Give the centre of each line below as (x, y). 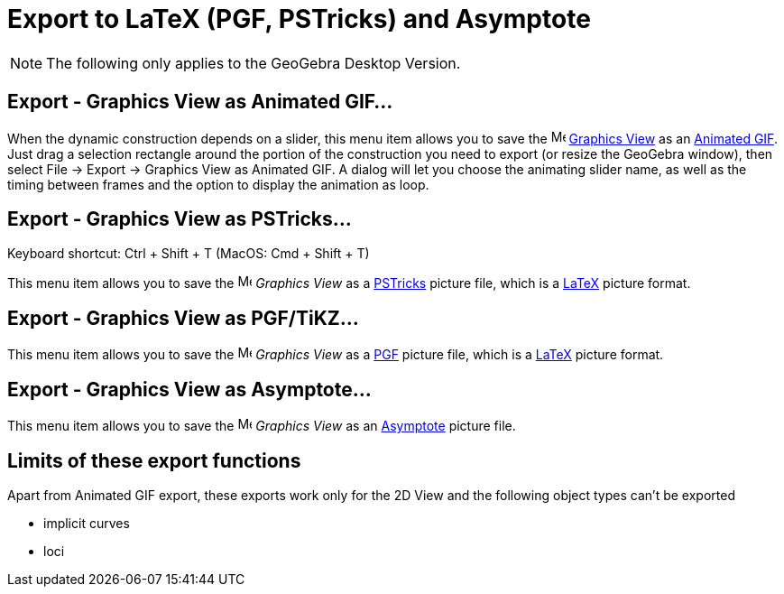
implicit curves (87, 523)
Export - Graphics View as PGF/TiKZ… (183, 318)
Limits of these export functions (154, 460)
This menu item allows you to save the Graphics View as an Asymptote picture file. (262, 426)
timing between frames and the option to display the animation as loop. (218, 184)
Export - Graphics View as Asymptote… (189, 389)
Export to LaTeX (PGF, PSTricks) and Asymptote (299, 19)
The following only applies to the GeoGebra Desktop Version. (254, 63)
